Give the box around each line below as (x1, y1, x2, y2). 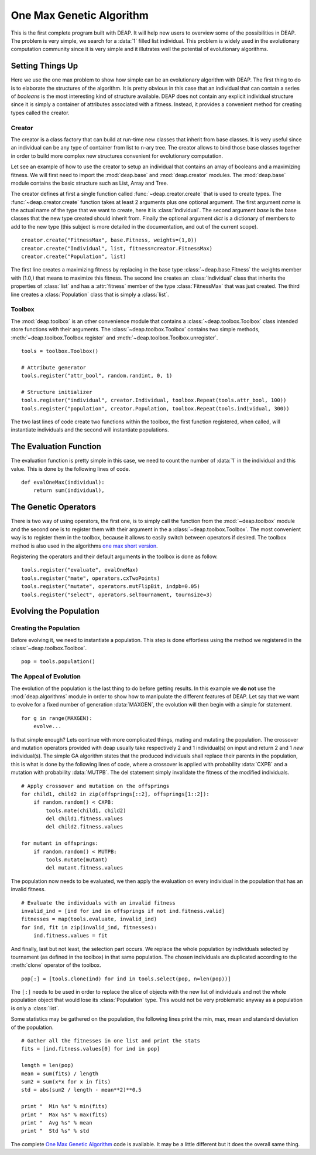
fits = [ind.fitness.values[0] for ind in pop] (21, 1045, 160, 1052)
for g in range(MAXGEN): (21, 715, 92, 721)
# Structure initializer (21, 389, 92, 395)
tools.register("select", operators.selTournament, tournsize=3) (21, 591, 213, 598)
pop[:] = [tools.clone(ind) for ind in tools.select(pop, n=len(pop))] (21, 975, 231, 982)
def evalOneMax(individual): (21, 479, 105, 486)
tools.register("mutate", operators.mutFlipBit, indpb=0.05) (21, 583, 200, 590)
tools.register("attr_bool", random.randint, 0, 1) (21, 372, 173, 379)
